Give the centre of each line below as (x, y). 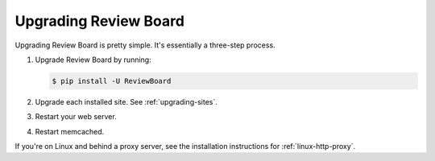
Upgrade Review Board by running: (93, 60)
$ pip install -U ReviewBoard (112, 81)
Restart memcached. (70, 131)
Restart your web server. (76, 117)
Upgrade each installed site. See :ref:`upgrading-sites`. (126, 101)
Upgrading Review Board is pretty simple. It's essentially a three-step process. (145, 45)
